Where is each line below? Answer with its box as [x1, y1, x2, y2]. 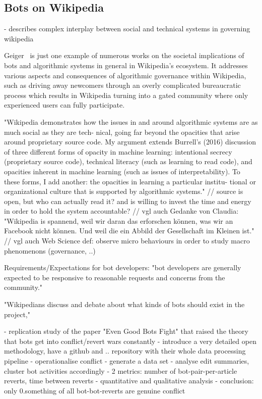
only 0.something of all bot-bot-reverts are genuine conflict [4, 385, 185, 395]
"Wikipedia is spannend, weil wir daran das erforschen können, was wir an [4, 215, 233, 226]
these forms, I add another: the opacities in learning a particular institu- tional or [4, 176, 256, 186]
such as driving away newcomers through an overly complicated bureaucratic [4, 80, 241, 90]
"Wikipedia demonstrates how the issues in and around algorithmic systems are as [4, 116, 258, 127]
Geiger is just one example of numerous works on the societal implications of [4, 50, 244, 61]
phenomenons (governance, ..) [4, 245, 96, 256]
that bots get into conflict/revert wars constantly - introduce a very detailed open [4, 335, 256, 346]
